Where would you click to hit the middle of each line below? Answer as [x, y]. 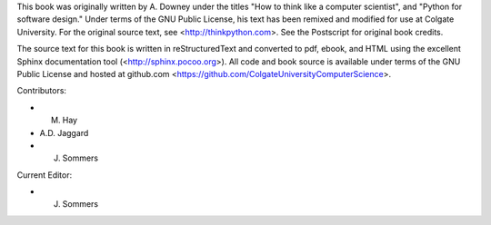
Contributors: [42, 91]
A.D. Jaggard [64, 132]
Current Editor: [45, 175]
